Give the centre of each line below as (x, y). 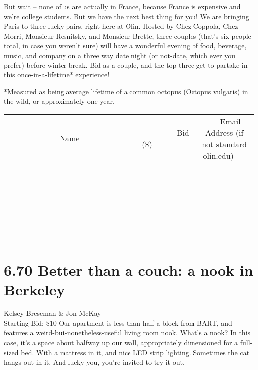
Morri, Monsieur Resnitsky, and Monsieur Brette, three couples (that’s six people (128, 35)
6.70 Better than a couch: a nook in (129, 270)
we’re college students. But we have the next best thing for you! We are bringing (127, 16)
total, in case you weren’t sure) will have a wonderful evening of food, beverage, (125, 45)
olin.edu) (218, 155)
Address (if (225, 132)
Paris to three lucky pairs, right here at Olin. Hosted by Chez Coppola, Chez (121, 26)
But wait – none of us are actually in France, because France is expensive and (122, 6)
